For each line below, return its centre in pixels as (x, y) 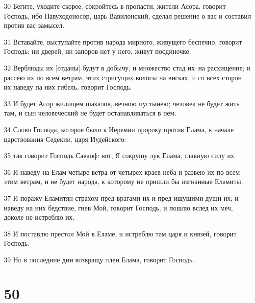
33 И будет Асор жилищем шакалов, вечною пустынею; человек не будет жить (122, 103)
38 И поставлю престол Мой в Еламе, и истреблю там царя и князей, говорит (120, 233)
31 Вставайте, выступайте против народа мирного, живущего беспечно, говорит (123, 41)
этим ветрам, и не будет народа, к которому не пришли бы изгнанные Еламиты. (124, 181)
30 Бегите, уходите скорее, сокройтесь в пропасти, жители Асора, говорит (115, 6)
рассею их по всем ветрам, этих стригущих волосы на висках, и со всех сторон (123, 77)
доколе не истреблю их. (39, 217)
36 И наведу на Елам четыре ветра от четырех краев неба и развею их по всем (122, 172)
